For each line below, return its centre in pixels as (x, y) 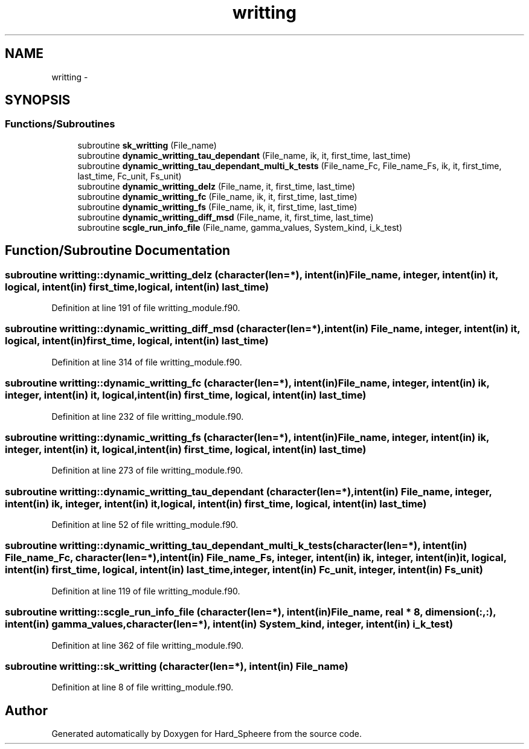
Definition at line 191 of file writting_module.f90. (146, 308)
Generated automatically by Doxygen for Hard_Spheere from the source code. (207, 734)
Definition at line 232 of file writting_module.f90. (148, 416)
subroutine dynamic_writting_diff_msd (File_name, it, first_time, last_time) (226, 217)
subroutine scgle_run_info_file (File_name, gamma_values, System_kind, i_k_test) (240, 227)
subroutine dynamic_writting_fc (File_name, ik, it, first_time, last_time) (217, 196)
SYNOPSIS (38, 100)
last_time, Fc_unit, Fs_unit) (130, 176)
